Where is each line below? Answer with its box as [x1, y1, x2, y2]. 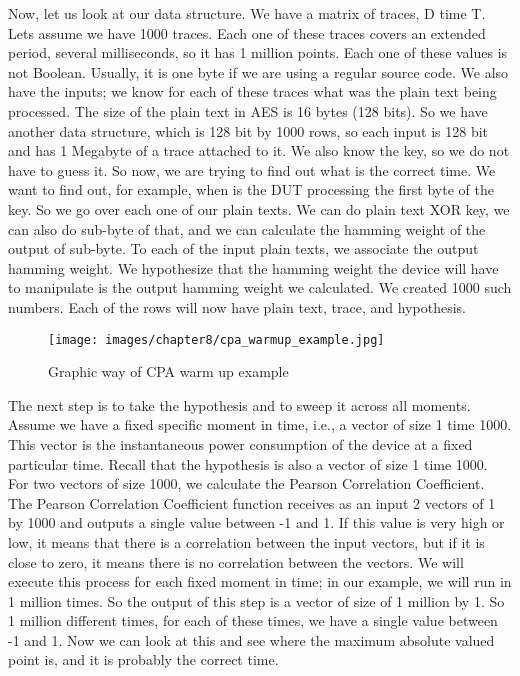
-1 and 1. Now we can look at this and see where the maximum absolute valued [8, 629, 495, 650]
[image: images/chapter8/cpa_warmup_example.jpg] [48, 332, 385, 347]
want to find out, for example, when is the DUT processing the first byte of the [8, 179, 494, 200]
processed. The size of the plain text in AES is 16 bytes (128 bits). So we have [8, 100, 488, 121]
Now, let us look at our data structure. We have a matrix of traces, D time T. [8, 3, 486, 23]
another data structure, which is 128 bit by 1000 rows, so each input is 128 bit [8, 120, 489, 141]
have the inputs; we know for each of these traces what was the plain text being [8, 81, 497, 102]
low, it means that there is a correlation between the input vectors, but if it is [8, 531, 485, 552]
